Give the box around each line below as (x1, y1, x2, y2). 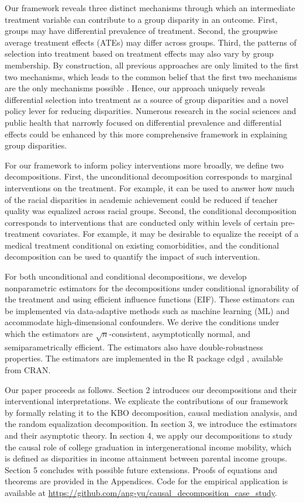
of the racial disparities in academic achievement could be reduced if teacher (5, 193, 278, 205)
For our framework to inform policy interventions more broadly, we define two (5, 159, 284, 171)
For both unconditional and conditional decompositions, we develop (5, 270, 247, 282)
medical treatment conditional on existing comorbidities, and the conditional (5, 239, 279, 251)
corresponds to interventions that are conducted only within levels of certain (5, 216, 278, 228)
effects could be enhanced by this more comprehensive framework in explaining (5, 128, 288, 140)
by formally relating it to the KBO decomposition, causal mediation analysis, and (5, 406, 298, 418)
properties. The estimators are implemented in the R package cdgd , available (5, 352, 283, 364)
